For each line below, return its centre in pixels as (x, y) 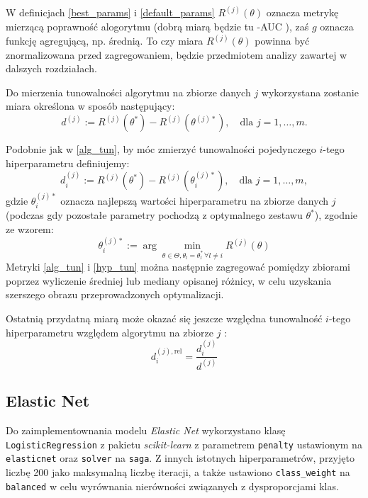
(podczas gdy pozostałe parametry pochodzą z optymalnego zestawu (154, 215)
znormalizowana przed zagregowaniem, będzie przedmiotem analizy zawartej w (177, 54)
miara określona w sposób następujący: (90, 106)
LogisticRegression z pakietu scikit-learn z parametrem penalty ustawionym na (184, 444)
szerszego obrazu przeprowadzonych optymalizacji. (115, 294)
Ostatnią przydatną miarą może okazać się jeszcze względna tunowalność (164, 318)
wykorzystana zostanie (310, 92)
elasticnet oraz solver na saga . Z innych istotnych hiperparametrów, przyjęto (180, 458)
